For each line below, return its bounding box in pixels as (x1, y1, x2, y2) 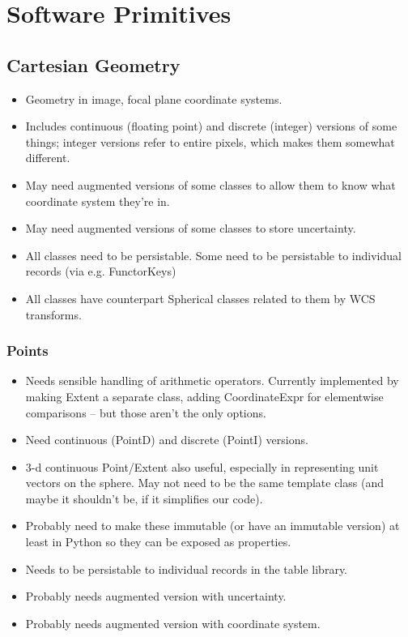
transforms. (25, 306, 82, 323)
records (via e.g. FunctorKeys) (25, 263, 176, 280)
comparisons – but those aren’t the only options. (25, 404, 266, 421)
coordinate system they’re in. (25, 192, 170, 209)
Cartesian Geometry (6, 52, 181, 77)
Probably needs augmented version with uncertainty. (25, 588, 287, 605)
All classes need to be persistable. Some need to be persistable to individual (25, 246, 402, 263)
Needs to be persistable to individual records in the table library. (25, 560, 348, 577)
